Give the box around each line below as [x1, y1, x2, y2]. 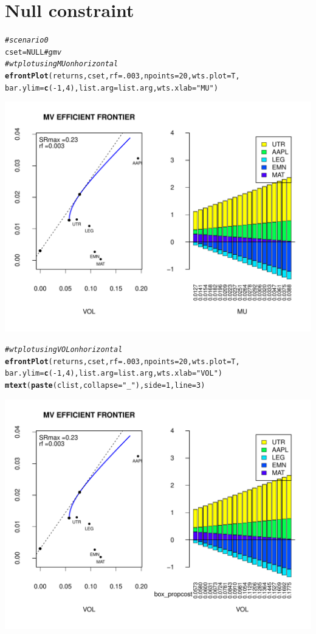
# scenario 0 [5, 36, 49, 45]
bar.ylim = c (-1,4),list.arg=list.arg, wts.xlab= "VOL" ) [5, 369, 223, 378]
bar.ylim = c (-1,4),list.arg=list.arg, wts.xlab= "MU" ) [5, 83, 218, 92]
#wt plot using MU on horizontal [5, 60, 118, 69]
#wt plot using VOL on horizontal [5, 345, 123, 354]
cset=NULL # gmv [5, 47, 62, 57]
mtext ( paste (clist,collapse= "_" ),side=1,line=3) [5, 381, 205, 390]
